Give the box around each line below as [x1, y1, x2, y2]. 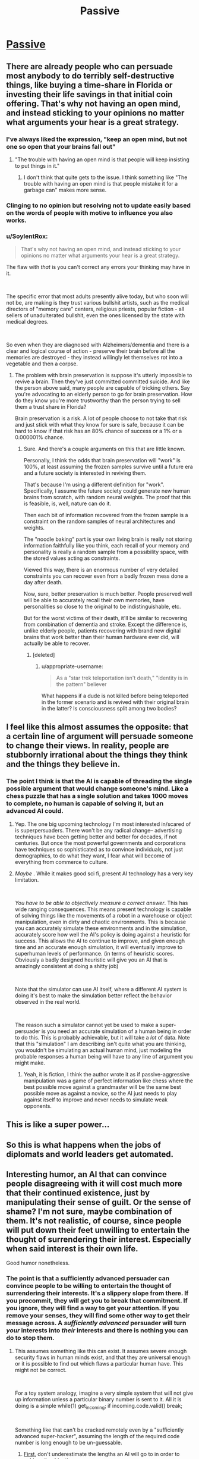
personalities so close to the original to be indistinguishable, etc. [23, 603, 181, 610]
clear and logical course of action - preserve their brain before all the [6, 347, 175, 355]
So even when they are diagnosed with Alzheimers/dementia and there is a [6, 341, 189, 349]
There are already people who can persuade [6, 61, 173, 71]
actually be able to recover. [23, 640, 90, 647]
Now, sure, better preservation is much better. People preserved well [23, 590, 192, 597]
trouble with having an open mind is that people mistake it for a [23, 180, 178, 187]
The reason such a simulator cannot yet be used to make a [14, 1021, 159, 1028]
